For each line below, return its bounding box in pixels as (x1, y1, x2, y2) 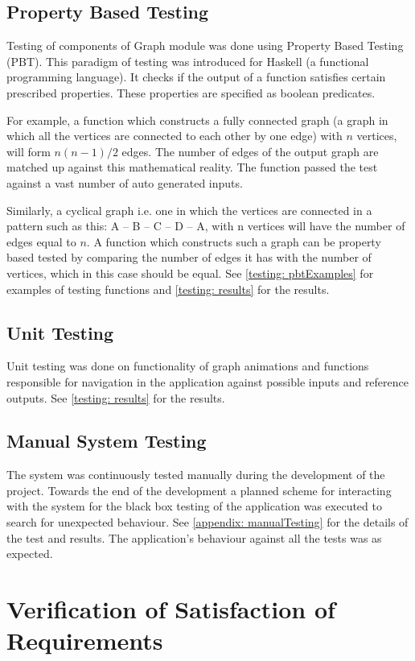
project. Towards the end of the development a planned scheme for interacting (6, 481, 392, 498)
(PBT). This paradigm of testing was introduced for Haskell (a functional (6, 52, 369, 69)
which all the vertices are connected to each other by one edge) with (6, 127, 343, 144)
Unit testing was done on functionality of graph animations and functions (6, 357, 369, 374)
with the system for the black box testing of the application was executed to (6, 498, 382, 514)
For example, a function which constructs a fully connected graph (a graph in (6, 111, 388, 128)
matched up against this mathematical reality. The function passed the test (6, 159, 378, 176)
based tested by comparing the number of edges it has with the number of (6, 249, 372, 266)
